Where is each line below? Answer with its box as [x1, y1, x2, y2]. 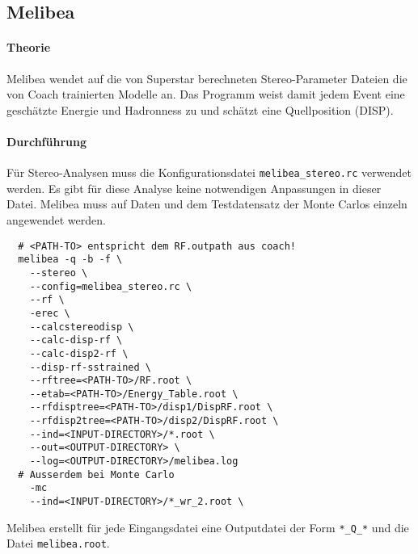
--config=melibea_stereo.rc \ [29, 280, 192, 292]
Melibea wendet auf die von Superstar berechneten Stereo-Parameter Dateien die [6, 69, 407, 86]
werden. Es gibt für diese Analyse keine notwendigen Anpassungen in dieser [6, 179, 382, 196]
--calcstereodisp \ [29, 321, 134, 333]
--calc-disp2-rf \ [29, 347, 129, 359]
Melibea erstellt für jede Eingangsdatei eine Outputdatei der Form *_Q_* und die [6, 518, 409, 535]
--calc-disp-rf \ [29, 334, 123, 346]
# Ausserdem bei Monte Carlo [18, 468, 175, 481]
